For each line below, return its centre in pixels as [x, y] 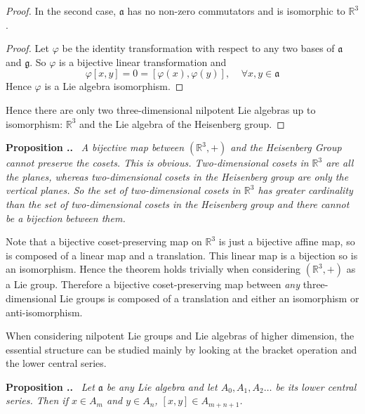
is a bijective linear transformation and [143, 62]
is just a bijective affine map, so [287, 241]
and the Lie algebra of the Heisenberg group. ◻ [182, 123]
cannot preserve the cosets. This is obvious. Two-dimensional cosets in [157, 163]
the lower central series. [56, 363]
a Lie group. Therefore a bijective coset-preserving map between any [153, 284]
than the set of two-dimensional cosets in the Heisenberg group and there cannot [178, 203]
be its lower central [316, 386]
